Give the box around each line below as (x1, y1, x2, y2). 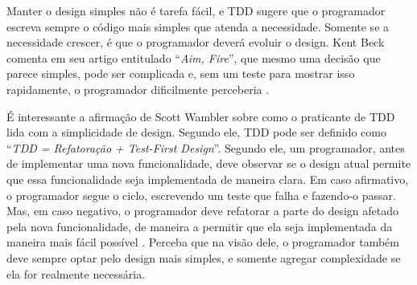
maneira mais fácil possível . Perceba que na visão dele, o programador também (6, 234, 399, 250)
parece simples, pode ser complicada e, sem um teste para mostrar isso (6, 65, 355, 82)
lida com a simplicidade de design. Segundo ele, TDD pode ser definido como (6, 124, 386, 140)
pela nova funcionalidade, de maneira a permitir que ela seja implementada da (6, 218, 393, 234)
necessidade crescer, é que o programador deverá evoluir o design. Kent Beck (6, 34, 385, 51)
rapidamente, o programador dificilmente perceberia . (6, 80, 270, 97)
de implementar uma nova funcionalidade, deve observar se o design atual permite (6, 155, 411, 172)
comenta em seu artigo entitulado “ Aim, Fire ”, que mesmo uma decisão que (6, 49, 381, 66)
